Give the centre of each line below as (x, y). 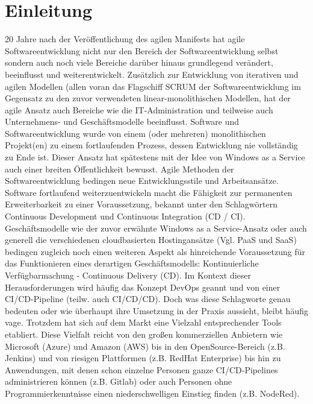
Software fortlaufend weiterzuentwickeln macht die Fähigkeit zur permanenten (149, 192)
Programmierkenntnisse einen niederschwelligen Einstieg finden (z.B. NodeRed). (152, 393)
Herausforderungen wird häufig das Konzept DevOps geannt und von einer (143, 287)
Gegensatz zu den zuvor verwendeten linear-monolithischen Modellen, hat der (148, 98)
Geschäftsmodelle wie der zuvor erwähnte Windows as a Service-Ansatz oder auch (156, 228)
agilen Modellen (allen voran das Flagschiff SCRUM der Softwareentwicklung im (153, 86)
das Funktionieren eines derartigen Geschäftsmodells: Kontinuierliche (132, 263)
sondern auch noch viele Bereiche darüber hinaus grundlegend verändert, (139, 62)
